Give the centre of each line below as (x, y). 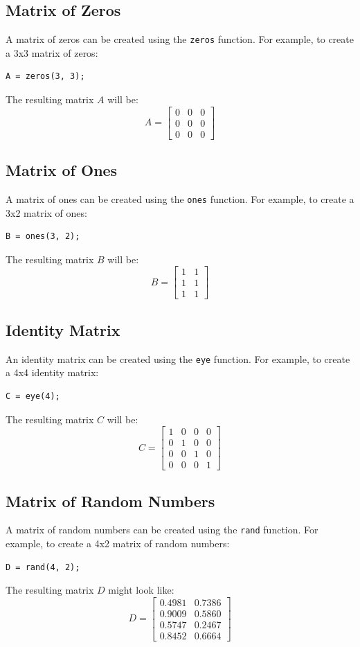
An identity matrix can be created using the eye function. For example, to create (178, 358)
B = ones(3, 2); (43, 237)
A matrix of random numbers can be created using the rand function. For (162, 530)
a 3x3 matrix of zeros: (52, 52)
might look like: (141, 590)
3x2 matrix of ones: (46, 212)
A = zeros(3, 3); (45, 77)
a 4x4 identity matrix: (52, 372)
